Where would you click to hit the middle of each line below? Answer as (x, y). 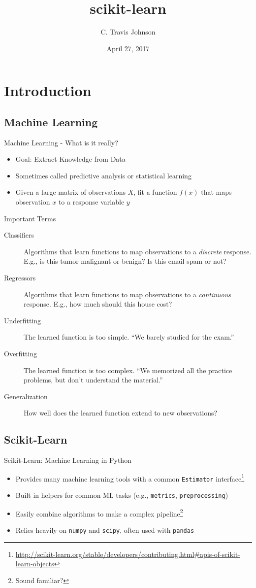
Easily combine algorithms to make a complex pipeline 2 (99, 513)
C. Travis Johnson (128, 32)
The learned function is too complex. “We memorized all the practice (128, 370)
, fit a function (155, 192)
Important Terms (30, 218)
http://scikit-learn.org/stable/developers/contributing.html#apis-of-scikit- (128, 554)
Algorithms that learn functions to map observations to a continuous (127, 294)
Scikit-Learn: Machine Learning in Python (68, 460)
